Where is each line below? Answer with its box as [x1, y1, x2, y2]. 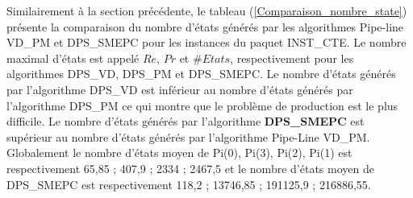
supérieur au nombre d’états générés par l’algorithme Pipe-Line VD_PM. [6, 128, 370, 145]
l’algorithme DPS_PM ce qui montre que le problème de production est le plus [6, 97, 398, 113]
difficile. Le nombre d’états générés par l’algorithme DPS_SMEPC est [6, 113, 365, 130]
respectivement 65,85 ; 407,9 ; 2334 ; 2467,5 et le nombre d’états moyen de [6, 159, 374, 176]
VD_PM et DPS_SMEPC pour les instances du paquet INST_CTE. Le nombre [6, 34, 407, 51]
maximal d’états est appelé [6, 49, 140, 66]
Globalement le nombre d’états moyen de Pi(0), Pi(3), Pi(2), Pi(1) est [6, 144, 353, 161]
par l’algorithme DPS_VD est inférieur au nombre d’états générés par [6, 80, 353, 97]
